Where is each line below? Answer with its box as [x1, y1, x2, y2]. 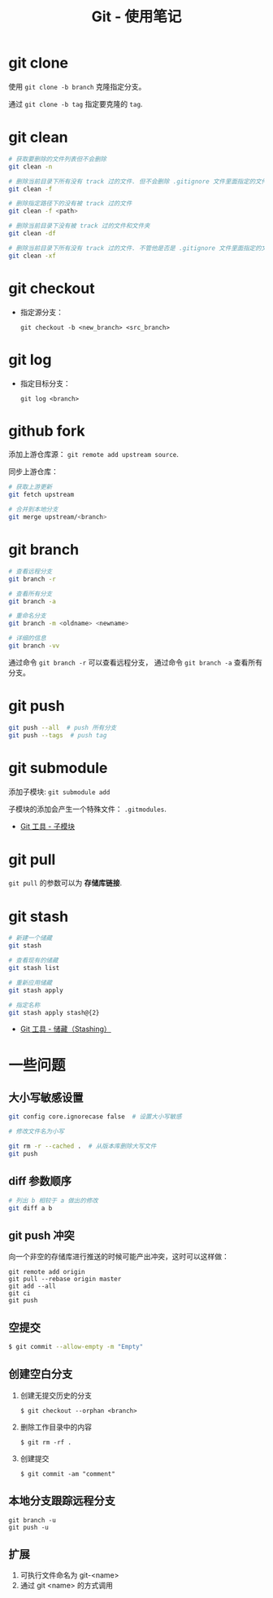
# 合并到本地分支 [8, 506, 58, 514]
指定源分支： [19, 307, 63, 317]
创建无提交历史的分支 [19, 1390, 92, 1400]
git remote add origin [8, 1268, 85, 1276]
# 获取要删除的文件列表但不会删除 [8, 155, 107, 163]
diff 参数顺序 [8, 1174, 71, 1188]
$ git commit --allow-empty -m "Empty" [8, 1343, 144, 1351]
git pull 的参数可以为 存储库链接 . [8, 878, 123, 888]
